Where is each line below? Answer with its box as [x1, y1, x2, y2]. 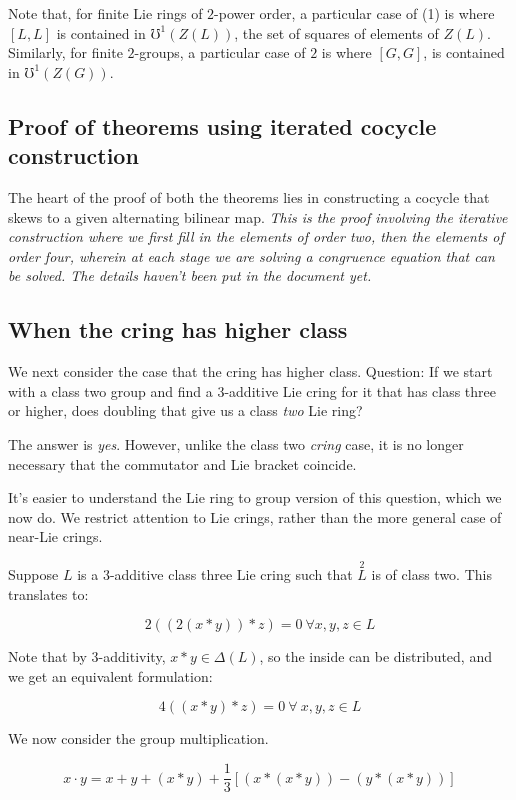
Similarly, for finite [8, 42, 123, 63]
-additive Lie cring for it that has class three [224, 380, 497, 401]
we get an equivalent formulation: [8, 665, 213, 686]
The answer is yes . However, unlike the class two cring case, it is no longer [8, 433, 464, 454]
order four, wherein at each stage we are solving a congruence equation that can [8, 245, 495, 266]
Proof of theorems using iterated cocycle [8, 110, 437, 141]
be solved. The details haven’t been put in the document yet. [8, 265, 372, 286]
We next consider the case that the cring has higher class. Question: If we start [8, 361, 493, 382]
